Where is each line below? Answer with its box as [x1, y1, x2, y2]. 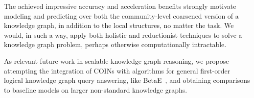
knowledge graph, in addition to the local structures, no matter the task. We [4, 20, 234, 30]
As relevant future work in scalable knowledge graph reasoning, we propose [4, 55, 229, 66]
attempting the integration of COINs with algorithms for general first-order [4, 65, 231, 75]
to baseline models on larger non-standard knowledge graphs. [4, 84, 187, 95]
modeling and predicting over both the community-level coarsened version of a [4, 10, 239, 21]
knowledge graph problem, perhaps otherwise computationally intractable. [4, 39, 227, 49]
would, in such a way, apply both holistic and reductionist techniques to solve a [4, 29, 242, 40]
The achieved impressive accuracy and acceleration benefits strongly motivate [4, 1, 236, 11]
